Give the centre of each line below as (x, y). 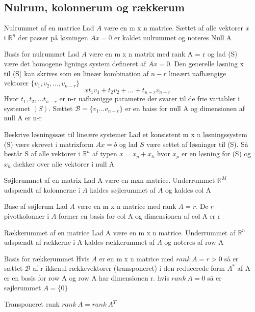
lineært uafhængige (197, 73)
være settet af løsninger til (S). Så (197, 144)
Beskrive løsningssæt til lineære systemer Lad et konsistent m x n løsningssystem (126, 134)
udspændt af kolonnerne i (42, 189)
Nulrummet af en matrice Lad (49, 28)
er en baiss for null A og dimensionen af (185, 108)
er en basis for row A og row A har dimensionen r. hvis (87, 277)
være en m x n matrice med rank (127, 206)
